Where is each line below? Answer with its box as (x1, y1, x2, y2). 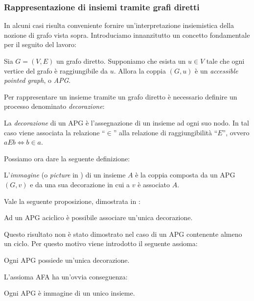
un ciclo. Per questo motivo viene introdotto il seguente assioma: (4, 238, 198, 249)
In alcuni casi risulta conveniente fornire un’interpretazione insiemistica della (4, 20, 234, 30)
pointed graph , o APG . (4, 75, 71, 85)
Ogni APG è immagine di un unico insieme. (4, 288, 135, 298)
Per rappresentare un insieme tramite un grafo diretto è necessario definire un (4, 91, 237, 101)
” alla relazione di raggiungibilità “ (113, 127, 218, 137)
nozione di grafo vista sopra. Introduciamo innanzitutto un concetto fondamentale (4, 29, 250, 40)
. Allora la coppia (114, 65, 166, 75)
